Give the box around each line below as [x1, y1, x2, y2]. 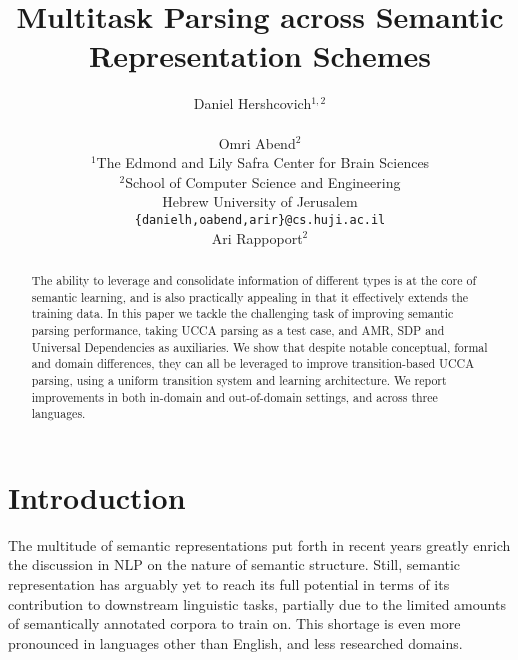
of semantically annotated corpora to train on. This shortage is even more [8, 613, 461, 634]
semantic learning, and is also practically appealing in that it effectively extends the [31, 288, 469, 305]
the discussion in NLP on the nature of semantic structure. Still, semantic [8, 554, 461, 575]
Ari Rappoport [211, 227, 303, 248]
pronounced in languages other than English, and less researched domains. [8, 632, 463, 653]
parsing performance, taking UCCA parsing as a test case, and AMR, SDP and [31, 321, 445, 338]
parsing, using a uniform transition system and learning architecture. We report [31, 371, 447, 388]
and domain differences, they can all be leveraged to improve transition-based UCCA [31, 355, 475, 372]
